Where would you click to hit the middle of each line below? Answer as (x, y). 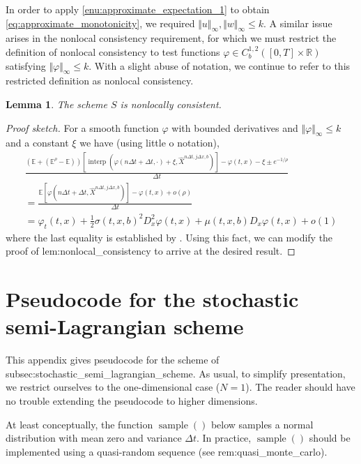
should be (330, 438)
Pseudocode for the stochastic (152, 299)
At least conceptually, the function (79, 424)
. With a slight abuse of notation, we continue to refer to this (220, 65)
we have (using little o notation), (149, 143)
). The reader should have (300, 387)
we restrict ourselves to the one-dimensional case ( (113, 387)
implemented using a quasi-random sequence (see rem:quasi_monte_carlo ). (167, 451)
